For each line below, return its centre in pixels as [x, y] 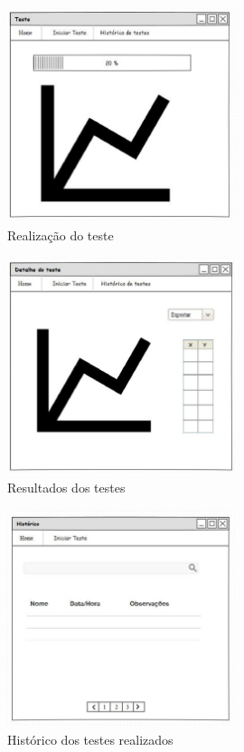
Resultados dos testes [66, 488]
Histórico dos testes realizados [90, 739]
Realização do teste [61, 235]
